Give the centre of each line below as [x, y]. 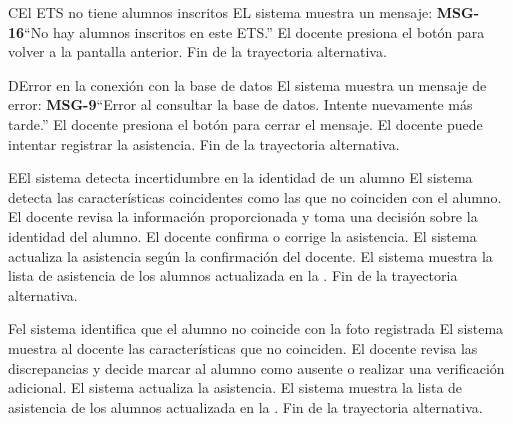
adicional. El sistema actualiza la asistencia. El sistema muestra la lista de [235, 387]
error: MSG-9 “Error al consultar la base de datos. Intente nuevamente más [240, 104]
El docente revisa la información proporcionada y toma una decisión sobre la [243, 216]
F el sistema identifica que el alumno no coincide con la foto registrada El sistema [256, 328]
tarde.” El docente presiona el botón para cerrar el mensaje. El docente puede [245, 123]
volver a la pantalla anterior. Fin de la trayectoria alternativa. [197, 51]
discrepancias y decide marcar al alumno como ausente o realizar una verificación [256, 367]
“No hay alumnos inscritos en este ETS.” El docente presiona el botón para [254, 31]
